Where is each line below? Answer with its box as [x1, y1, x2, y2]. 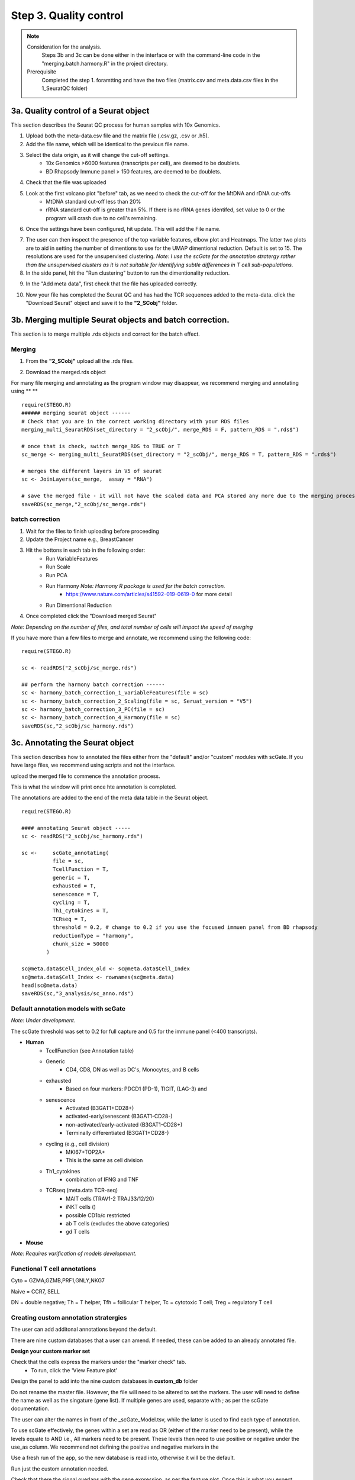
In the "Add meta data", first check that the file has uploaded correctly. [25, 280, 198, 287]
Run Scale [46, 563, 71, 571]
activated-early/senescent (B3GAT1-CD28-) [66, 1113, 173, 1120]
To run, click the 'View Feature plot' [31, 1366, 118, 1373]
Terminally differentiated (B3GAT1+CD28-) [66, 1130, 169, 1137]
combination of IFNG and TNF [66, 1176, 139, 1183]
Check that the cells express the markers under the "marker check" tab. [11, 1359, 186, 1366]
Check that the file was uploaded [25, 179, 106, 186]
